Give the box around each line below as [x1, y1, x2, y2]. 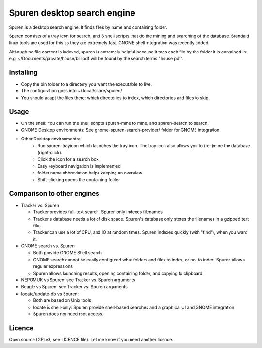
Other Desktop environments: [21, 136, 80, 142]
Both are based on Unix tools [33, 297, 92, 303]
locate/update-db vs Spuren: [21, 291, 79, 296]
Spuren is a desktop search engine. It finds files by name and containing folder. [9, 24, 167, 30]
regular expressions [33, 263, 73, 269]
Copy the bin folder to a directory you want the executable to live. [21, 81, 152, 87]
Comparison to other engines [9, 190, 99, 198]
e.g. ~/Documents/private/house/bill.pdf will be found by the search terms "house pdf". [9, 56, 184, 62]
